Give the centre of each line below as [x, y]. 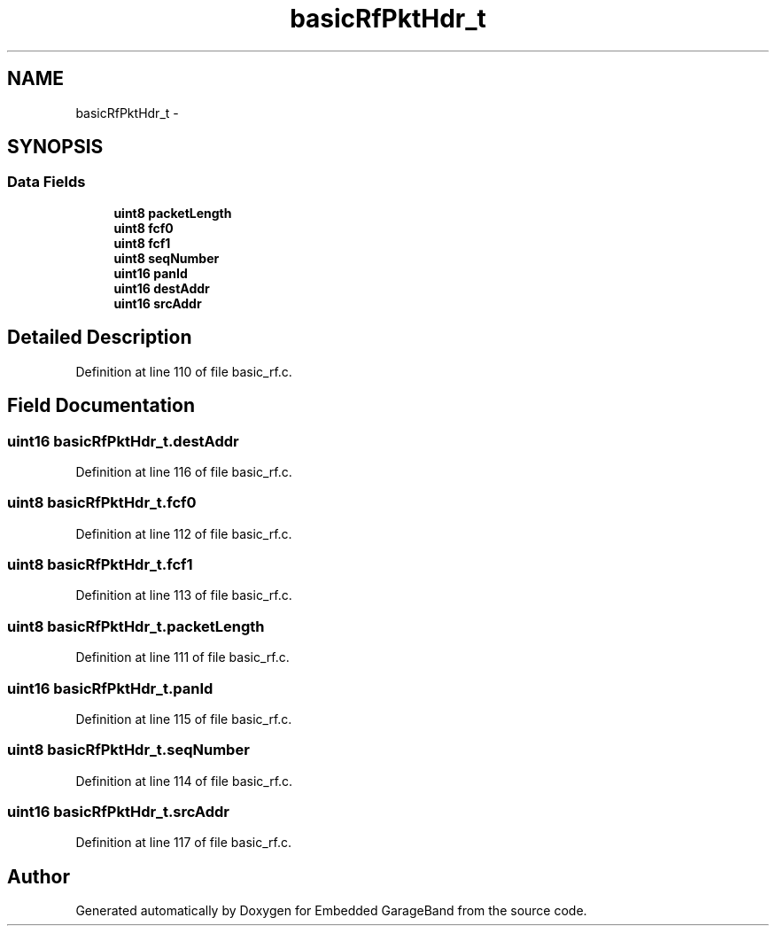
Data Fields [47, 182]
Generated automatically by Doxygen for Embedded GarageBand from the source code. [331, 911]
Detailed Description [100, 338]
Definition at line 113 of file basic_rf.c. [184, 595]
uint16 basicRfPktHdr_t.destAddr [123, 441]
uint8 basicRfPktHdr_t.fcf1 [100, 564]
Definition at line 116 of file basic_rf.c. [184, 471]
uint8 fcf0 [144, 228]
